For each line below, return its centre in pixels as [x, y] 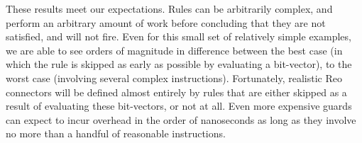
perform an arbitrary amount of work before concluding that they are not [166, 22]
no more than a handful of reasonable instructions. [116, 133]
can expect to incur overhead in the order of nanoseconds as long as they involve [181, 119]
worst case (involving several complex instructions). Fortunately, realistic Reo [174, 78]
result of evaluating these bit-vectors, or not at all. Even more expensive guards [179, 106]
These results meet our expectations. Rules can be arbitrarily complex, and [169, 8]
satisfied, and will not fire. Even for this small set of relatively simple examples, [179, 36]
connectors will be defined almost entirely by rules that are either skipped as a [176, 92]
